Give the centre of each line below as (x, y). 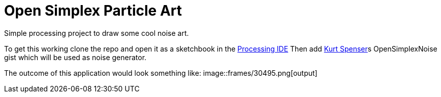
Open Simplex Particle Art (93, 11)
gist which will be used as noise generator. (75, 57)
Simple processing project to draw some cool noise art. (97, 33)
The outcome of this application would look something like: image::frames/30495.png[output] (161, 73)
